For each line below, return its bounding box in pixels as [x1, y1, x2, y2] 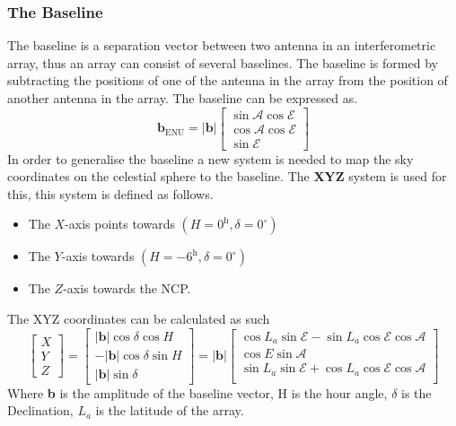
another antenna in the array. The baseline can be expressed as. [7, 89, 358, 107]
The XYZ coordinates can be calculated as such [7, 309, 270, 328]
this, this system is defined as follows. [7, 184, 214, 203]
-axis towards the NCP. [63, 279, 191, 298]
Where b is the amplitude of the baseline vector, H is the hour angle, [7, 383, 388, 402]
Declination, [7, 401, 74, 420]
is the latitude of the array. [95, 401, 244, 420]
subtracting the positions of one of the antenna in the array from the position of [7, 71, 448, 90]
